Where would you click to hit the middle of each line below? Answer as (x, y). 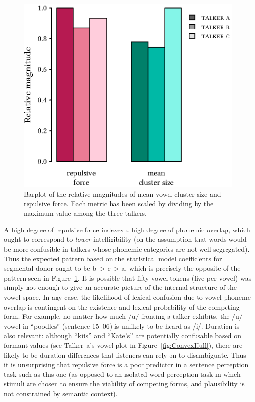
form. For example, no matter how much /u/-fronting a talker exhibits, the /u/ (123, 316)
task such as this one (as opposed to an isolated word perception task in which (122, 374)
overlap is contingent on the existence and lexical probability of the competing (122, 306)
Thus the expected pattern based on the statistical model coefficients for (113, 258)
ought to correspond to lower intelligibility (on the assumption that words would (125, 239)
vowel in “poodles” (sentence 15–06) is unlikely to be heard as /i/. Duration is (122, 326)
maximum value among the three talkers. (85, 213)
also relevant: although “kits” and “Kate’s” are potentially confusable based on (123, 335)
